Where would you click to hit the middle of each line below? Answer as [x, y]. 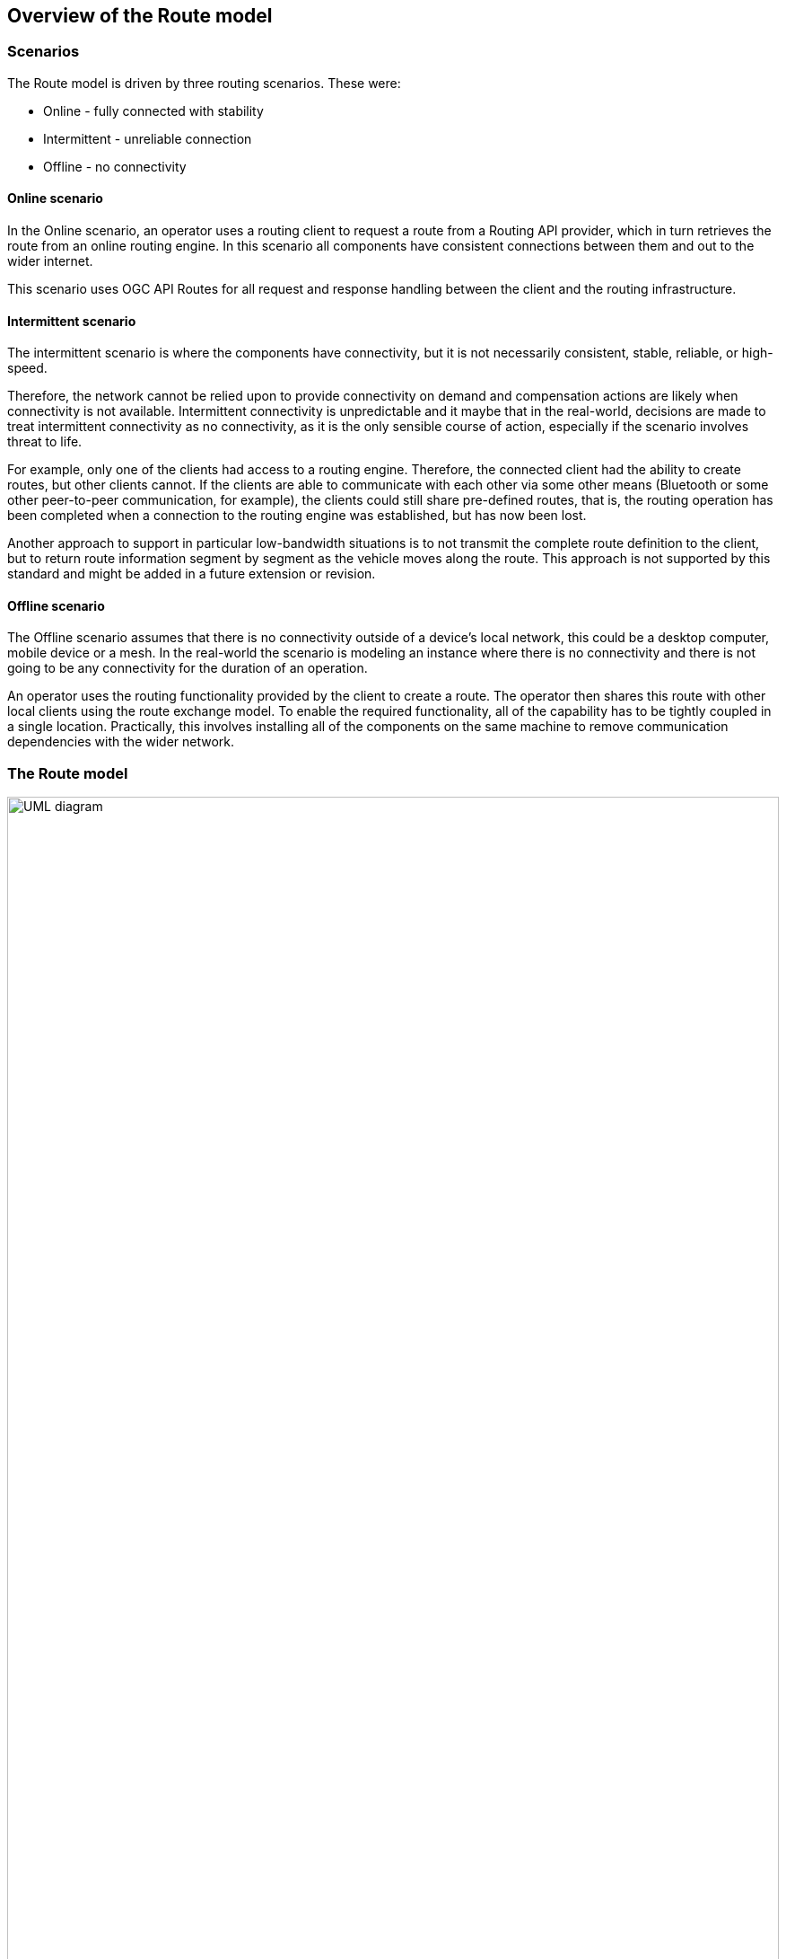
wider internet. [50, 261]
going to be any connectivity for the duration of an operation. [188, 668]
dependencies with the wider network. [121, 742]
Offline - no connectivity [115, 166]
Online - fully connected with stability [153, 110]
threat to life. [45, 442]
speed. [27, 368]
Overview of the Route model [140, 16]
